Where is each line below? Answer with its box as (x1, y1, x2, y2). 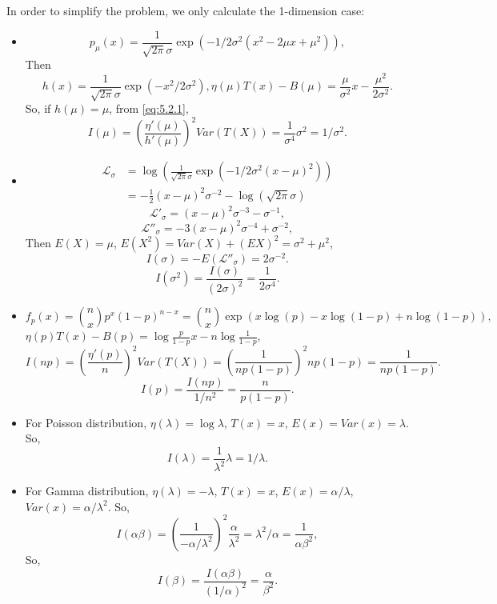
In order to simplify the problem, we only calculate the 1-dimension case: (6, 2, 365, 18)
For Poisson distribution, (25, 414, 147, 430)
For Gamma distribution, (25, 482, 149, 499)
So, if (25, 100, 51, 117)
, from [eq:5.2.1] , (109, 100, 189, 117)
